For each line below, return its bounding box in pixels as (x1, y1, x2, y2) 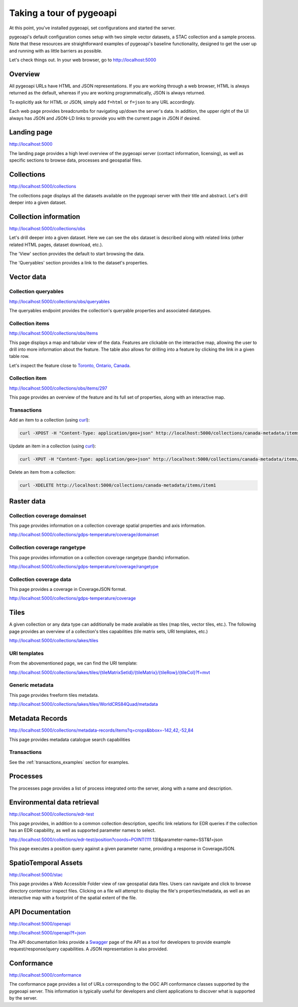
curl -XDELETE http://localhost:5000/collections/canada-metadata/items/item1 (19, 483, 216, 488)
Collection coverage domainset (9, 512, 86, 519)
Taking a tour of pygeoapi (9, 7, 117, 18)
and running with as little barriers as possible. (9, 48, 103, 54)
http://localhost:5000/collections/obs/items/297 (9, 385, 108, 391)
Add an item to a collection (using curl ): (9, 417, 90, 423)
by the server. (9, 995, 38, 1001)
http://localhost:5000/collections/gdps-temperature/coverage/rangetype (9, 563, 159, 569)
